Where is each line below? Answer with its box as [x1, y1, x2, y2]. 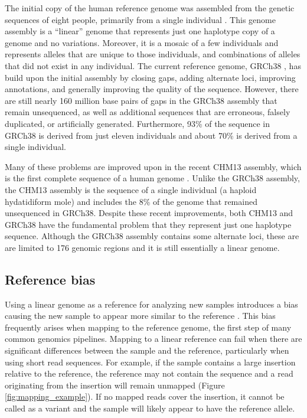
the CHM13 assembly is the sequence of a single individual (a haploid [5, 183, 257, 195]
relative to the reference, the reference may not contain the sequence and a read [5, 367, 293, 380]
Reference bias [5, 270, 96, 288]
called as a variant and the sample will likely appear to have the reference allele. [5, 402, 295, 414]
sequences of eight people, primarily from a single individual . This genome [5, 13, 276, 25]
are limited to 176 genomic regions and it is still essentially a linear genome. [5, 241, 280, 253]
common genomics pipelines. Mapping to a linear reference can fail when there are [5, 332, 302, 345]
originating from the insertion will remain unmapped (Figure [5, 378, 225, 391]
